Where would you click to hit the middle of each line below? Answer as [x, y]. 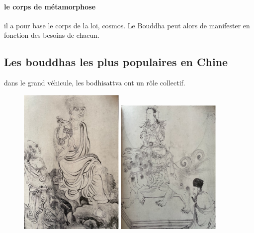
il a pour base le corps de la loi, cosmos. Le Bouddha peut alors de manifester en [127, 25]
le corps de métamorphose [50, 6]
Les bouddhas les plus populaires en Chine [116, 62]
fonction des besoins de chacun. [52, 35]
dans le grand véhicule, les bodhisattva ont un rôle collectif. [95, 83]
